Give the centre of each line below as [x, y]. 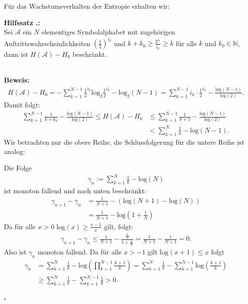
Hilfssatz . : [22, 22]
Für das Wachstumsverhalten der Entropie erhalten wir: [87, 6]
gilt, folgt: [119, 226]
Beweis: [17, 80]
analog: [15, 151]
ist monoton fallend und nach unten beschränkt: [75, 190]
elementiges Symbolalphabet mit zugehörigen [108, 32]
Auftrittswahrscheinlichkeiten [47, 43]
